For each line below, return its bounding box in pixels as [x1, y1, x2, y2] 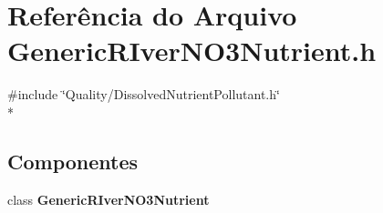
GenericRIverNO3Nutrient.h [7, 32, 377, 69]
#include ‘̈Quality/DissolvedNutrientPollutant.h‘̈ [7, 85, 280, 104]
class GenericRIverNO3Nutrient [7, 189, 210, 208]
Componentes [7, 147, 139, 175]
